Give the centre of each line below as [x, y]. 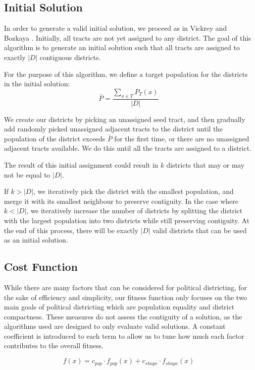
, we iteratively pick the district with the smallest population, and [133, 191]
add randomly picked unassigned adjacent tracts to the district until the [113, 129]
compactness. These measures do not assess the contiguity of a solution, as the [123, 316]
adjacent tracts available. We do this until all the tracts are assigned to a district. [128, 148]
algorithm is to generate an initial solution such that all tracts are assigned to [122, 47]
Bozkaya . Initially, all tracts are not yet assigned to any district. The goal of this [127, 37]
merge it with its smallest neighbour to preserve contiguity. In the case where [121, 201]
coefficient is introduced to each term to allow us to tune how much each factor [124, 336]
